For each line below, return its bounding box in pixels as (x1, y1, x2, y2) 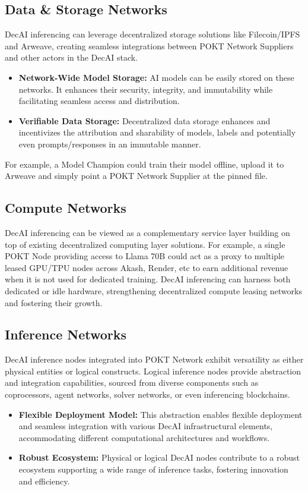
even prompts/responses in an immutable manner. (18, 137, 201, 150)
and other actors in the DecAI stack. (5, 51, 138, 64)
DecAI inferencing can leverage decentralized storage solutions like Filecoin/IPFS (5, 28, 300, 40)
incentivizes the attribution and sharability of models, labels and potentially (18, 126, 296, 139)
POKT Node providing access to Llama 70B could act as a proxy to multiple (5, 250, 285, 262)
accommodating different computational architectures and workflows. (18, 431, 270, 443)
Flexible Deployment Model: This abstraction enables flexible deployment (18, 408, 303, 420)
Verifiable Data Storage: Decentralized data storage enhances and (18, 114, 271, 127)
